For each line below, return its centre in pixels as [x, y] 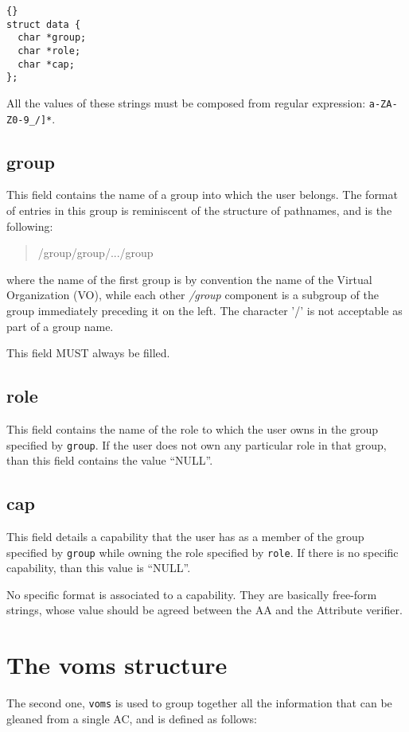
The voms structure [117, 665]
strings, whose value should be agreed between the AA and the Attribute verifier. [204, 610]
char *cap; [46, 64]
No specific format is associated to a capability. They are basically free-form [192, 594]
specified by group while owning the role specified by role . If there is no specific [203, 552]
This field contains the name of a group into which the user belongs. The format [202, 195]
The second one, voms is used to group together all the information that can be [199, 703]
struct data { [44, 24]
